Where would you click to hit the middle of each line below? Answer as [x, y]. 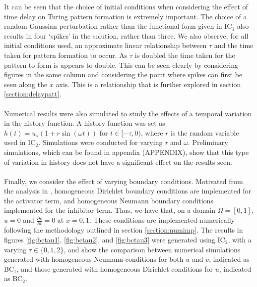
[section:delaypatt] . [33, 94]
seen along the [26, 84]
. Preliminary [208, 142]
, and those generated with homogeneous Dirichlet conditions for [115, 268]
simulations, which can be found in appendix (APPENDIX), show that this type [127, 152]
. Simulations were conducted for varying [100, 142]
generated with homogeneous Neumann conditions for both [94, 259]
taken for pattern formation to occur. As [66, 55]
